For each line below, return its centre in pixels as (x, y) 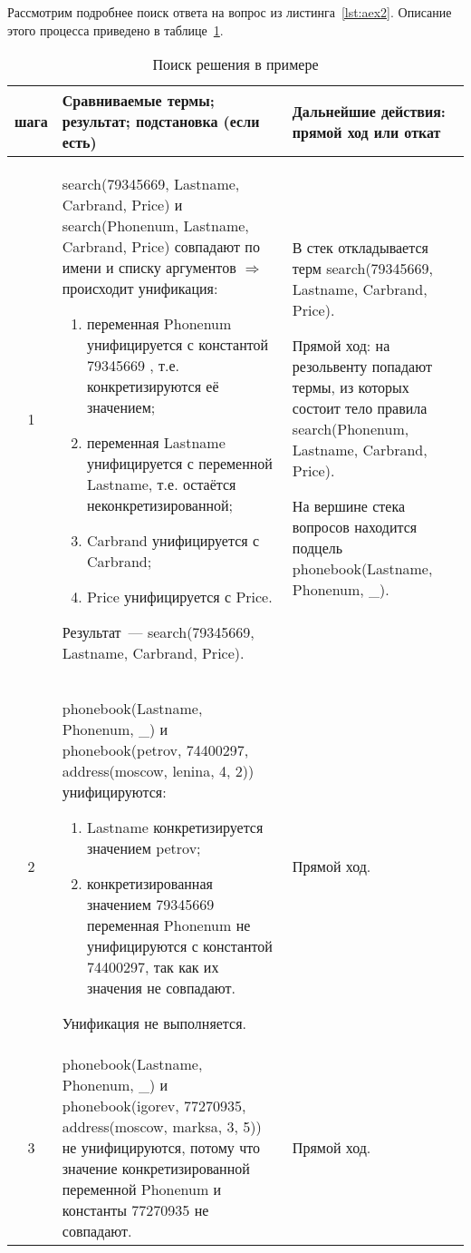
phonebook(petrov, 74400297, (155, 750)
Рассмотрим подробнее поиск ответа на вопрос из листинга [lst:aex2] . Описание (230, 12)
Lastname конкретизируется (175, 827)
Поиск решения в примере (235, 64)
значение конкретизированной (156, 1169)
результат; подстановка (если (161, 122)
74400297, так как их (153, 967)
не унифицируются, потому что (161, 1148)
